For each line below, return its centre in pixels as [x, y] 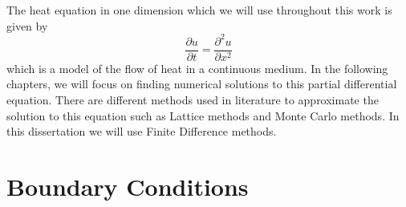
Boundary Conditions [128, 186]
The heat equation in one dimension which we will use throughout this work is [199, 10]
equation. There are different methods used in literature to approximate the [193, 99]
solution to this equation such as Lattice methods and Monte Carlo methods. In [203, 115]
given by [27, 25]
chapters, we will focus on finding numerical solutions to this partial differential [202, 84]
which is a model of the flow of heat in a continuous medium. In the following [197, 68]
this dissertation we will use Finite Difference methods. [142, 131]
